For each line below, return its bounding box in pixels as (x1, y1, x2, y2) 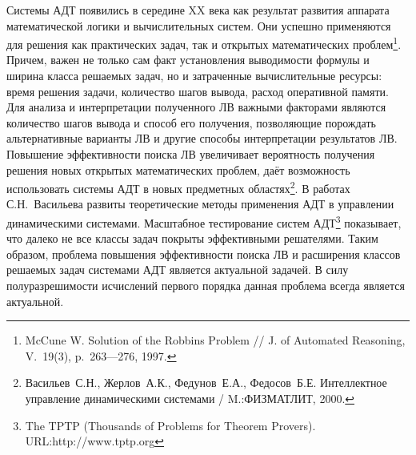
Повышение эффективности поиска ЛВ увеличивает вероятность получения (6, 146, 375, 162)
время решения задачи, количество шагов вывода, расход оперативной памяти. (6, 83, 389, 99)
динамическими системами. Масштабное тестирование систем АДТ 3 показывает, (6, 212, 402, 231)
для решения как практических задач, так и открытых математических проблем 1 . (6, 34, 402, 52)
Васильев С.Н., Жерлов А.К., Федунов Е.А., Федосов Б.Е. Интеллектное (25, 374, 387, 391)
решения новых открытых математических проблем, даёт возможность (6, 161, 350, 178)
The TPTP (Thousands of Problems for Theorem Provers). (25, 417, 316, 433)
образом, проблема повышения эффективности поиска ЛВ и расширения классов (6, 245, 401, 262)
